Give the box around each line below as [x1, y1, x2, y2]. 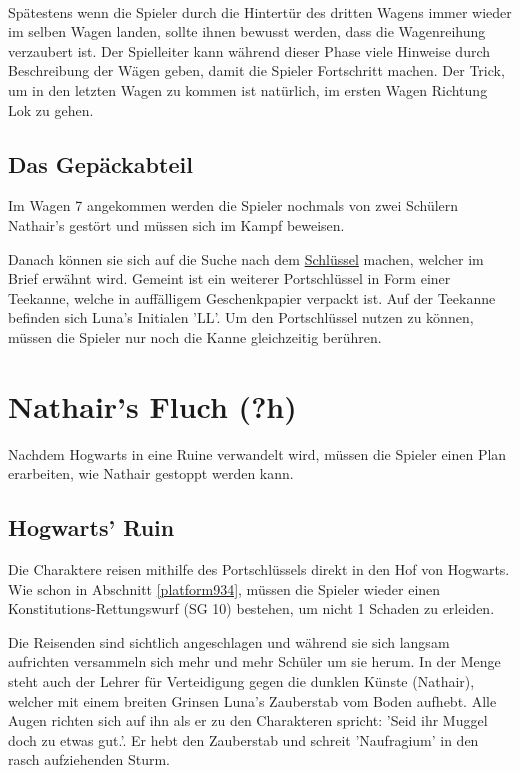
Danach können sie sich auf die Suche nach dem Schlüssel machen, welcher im [8, 248, 484, 269]
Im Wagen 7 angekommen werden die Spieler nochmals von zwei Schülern [8, 195, 459, 216]
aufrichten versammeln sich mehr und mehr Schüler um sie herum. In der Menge [8, 651, 501, 672]
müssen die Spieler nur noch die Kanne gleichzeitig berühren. [8, 326, 382, 347]
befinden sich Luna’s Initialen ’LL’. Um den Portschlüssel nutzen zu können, [8, 307, 474, 328]
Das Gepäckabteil [8, 148, 193, 179]
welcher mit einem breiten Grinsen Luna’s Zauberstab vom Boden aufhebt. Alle [8, 690, 497, 711]
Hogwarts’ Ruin [8, 512, 175, 543]
